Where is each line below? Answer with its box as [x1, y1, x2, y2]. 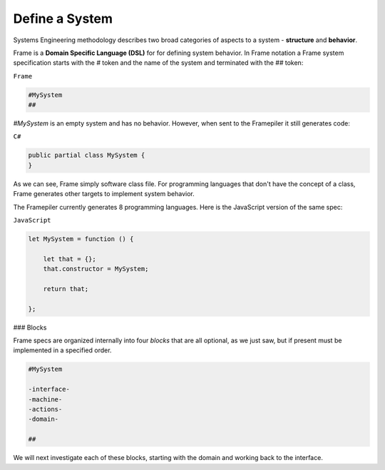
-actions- [28, 405, 63, 414]
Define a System [13, 11, 113, 26]
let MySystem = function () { [28, 235, 134, 242]
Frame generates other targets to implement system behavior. [13, 190, 195, 198]
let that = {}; [43, 255, 96, 263]
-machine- [28, 395, 63, 403]
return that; [43, 285, 89, 292]
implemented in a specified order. [13, 346, 112, 354]
